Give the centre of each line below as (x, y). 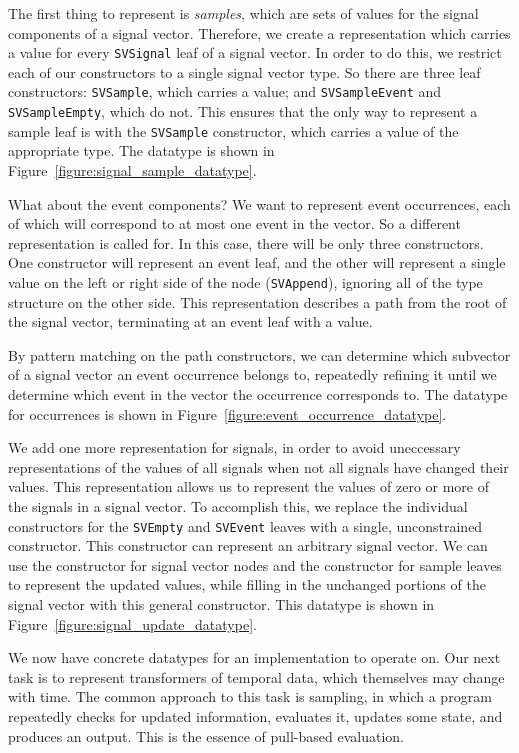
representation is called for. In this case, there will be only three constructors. (246, 242)
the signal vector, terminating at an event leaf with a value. (190, 321)
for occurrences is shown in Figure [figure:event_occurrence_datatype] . (227, 413)
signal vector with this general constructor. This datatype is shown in (221, 604)
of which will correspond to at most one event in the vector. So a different (234, 223)
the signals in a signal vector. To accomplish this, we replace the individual (238, 505)
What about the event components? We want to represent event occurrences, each (259, 203)
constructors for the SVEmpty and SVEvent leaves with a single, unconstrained (245, 525)
